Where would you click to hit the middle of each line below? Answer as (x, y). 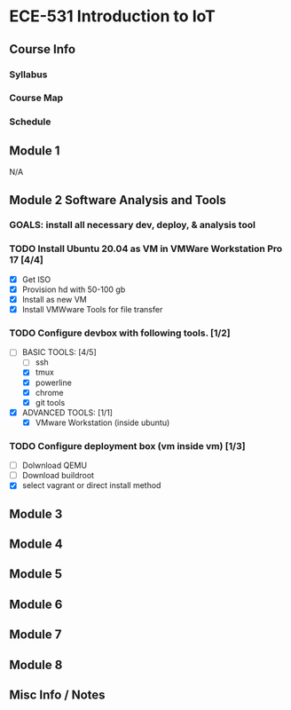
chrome (49, 392)
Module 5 (35, 574)
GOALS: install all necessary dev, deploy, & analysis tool (132, 225)
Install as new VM (54, 299)
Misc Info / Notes (57, 695)
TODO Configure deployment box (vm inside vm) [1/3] (127, 446)
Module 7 (35, 635)
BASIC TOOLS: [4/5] (59, 352)
